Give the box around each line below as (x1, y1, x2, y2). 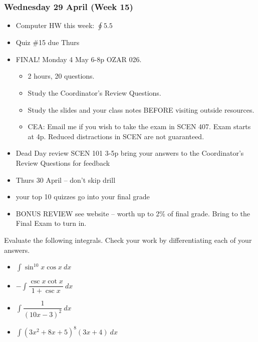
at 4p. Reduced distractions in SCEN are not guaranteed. (28, 131, 204, 141)
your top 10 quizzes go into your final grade (16, 191, 150, 202)
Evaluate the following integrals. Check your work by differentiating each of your (4, 234, 252, 245)
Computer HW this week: (16, 20, 95, 31)
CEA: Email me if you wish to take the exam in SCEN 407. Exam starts (28, 121, 251, 132)
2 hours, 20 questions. (28, 71, 95, 81)
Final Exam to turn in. (16, 218, 87, 228)
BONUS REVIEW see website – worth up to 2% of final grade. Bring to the (16, 208, 250, 218)
